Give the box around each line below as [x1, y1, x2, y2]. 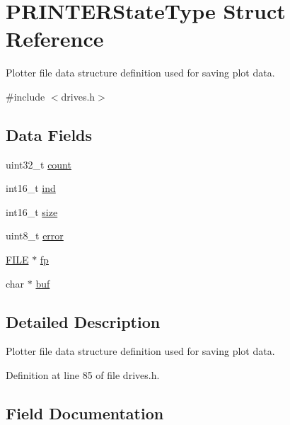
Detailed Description [6, 310, 161, 332]
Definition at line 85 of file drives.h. [6, 368, 160, 382]
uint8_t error [6, 228, 64, 243]
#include [6, 89, 45, 103]
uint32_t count [6, 157, 71, 171]
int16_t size [6, 204, 58, 219]
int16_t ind [6, 181, 56, 195]
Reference [6, 24, 104, 53]
